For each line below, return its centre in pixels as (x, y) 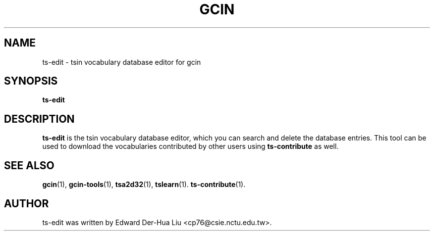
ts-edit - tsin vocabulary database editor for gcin (122, 62)
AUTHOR (27, 203)
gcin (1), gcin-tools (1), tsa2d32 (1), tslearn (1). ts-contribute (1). (144, 185)
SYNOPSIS (31, 81)
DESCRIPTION (39, 119)
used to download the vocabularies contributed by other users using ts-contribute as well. (190, 146)
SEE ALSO (29, 165)
